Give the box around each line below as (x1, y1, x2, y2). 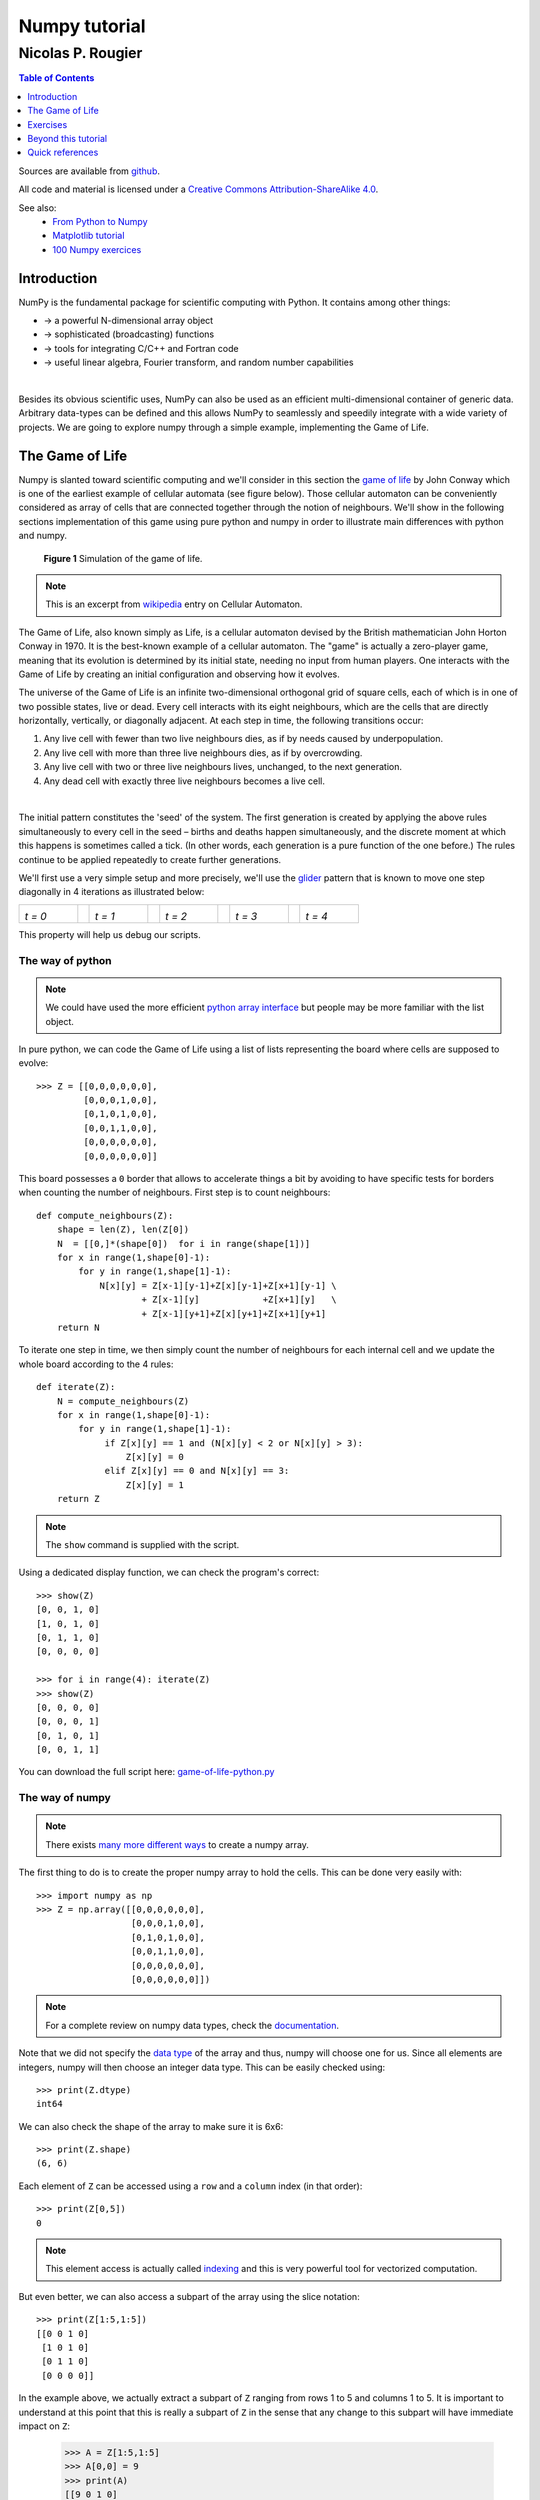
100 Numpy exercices (52, 243, 142, 255)
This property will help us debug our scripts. (18, 928, 202, 940)
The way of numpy (18, 1791, 112, 1805)
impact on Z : (18, 2420, 70, 2432)
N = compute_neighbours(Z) (56, 1395, 190, 1407)
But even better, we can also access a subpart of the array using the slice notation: (18, 2290, 360, 2302)
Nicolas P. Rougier (18, 44, 143, 62)
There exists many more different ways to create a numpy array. (45, 1838, 310, 1850)
